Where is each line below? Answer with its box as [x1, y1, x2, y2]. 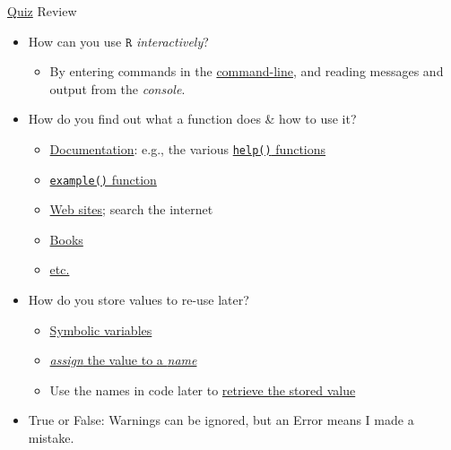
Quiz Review [7, 2, 77, 20]
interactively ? [136, 31, 209, 50]
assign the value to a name [49, 350, 197, 369]
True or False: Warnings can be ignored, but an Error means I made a [28, 411, 414, 429]
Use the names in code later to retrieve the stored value [49, 380, 356, 399]
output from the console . [49, 79, 186, 98]
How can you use [28, 31, 122, 50]
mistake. [28, 428, 74, 447]
